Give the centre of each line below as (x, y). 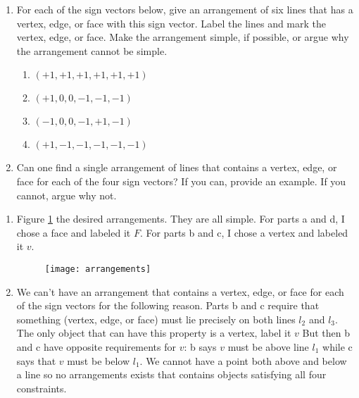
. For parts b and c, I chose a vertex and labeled (244, 232)
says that (36, 360)
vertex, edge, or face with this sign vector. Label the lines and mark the (171, 23)
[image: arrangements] (98, 269)
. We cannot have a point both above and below (243, 360)
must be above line (268, 346)
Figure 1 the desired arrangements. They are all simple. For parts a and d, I (181, 219)
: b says (200, 346)
